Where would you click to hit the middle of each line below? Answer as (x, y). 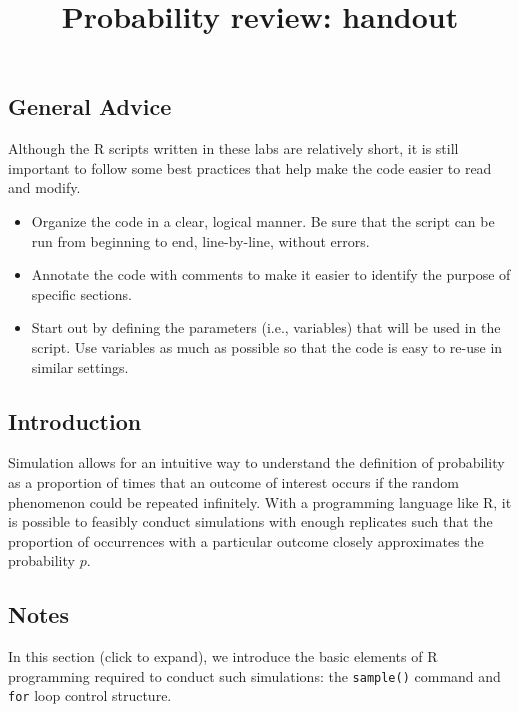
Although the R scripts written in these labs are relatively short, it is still (233, 148)
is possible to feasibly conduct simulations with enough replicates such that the (250, 521)
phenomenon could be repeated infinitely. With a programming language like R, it (260, 501)
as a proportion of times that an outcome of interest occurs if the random (233, 481)
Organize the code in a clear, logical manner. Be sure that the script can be (263, 220)
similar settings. (80, 366)
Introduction (75, 420)
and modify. (44, 187)
